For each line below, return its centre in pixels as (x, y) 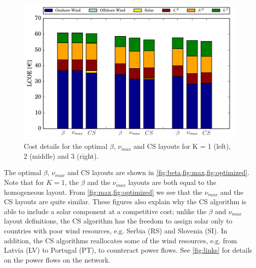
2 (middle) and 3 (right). (61, 156)
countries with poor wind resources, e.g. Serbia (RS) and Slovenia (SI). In (116, 231)
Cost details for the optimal (66, 146)
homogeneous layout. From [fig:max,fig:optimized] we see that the (103, 192)
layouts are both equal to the (172, 182)
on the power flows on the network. (57, 259)
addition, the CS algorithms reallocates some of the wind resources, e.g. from (121, 240)
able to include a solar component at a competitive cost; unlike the (105, 211)
